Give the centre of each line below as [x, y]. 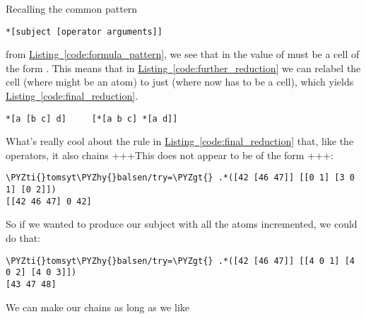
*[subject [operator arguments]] [84, 31]
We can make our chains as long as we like [98, 307]
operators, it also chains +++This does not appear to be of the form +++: [170, 155]
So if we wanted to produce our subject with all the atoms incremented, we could [182, 224]
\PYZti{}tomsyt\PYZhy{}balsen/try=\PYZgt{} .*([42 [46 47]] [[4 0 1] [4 [180, 261]
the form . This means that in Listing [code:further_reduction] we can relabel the [183, 68]
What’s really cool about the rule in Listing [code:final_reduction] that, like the [180, 141]
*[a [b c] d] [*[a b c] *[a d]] [92, 118]
